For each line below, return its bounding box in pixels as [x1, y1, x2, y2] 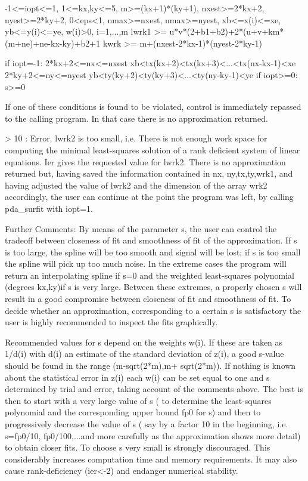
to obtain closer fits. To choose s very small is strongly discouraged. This [5, 441, 270, 454]
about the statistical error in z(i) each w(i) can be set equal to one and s [5, 371, 270, 383]
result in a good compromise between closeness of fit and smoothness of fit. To [5, 292, 291, 305]
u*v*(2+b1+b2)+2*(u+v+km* [169, 25, 284, 38]
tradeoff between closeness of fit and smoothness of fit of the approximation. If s [5, 234, 297, 246]
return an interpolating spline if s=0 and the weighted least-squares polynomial [5, 269, 294, 281]
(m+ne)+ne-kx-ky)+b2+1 [5, 36, 101, 49]
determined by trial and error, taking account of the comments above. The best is [5, 383, 303, 395]
